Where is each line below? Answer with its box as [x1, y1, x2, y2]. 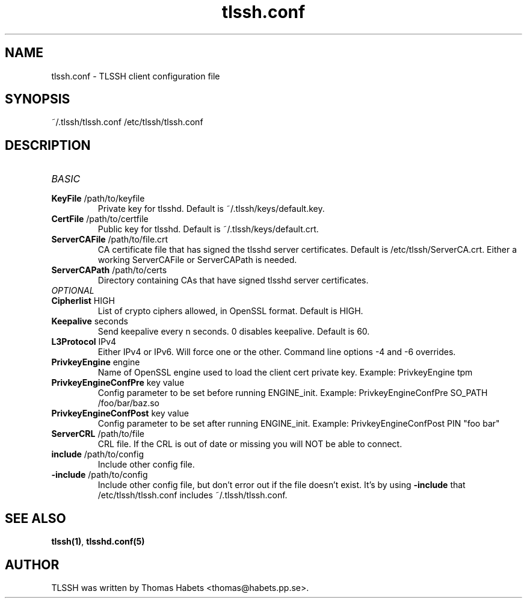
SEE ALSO [5, 510, 66, 526]
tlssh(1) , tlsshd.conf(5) [51, 536, 145, 547]
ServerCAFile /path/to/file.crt [51, 234, 168, 245]
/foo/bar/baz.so [97, 398, 159, 409]
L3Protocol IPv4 [51, 336, 117, 347]
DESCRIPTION [5, 137, 91, 153]
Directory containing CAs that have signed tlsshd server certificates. [97, 275, 369, 286]
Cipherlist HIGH [51, 295, 115, 306]
